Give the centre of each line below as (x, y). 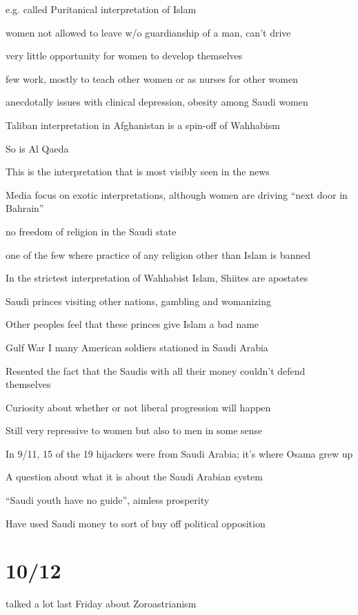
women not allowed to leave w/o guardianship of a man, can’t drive (148, 32)
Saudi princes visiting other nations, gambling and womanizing (138, 301)
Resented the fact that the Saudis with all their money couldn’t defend (156, 370)
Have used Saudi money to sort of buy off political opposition (136, 523)
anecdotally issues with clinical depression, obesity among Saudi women (157, 102)
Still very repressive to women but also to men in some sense (134, 430)
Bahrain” (25, 208)
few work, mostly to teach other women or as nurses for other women (152, 78)
